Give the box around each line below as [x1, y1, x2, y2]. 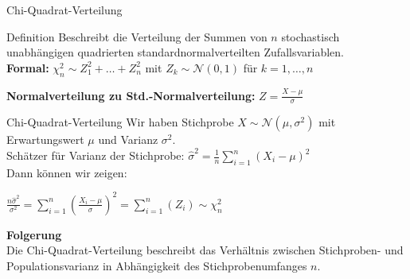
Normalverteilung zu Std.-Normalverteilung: [6, 87, 256, 103]
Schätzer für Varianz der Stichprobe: [6, 147, 185, 163]
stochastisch [281, 28, 340, 45]
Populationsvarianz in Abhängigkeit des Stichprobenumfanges [6, 258, 307, 274]
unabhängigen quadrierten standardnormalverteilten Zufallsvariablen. [6, 44, 344, 60]
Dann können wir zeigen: [6, 164, 127, 180]
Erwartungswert [6, 131, 84, 148]
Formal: [6, 59, 49, 76]
